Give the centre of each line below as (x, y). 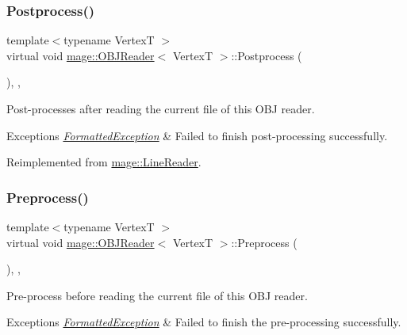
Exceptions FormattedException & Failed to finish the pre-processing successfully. (204, 322)
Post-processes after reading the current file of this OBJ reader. (161, 108)
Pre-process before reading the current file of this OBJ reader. (157, 295)
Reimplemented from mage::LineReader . (104, 162)
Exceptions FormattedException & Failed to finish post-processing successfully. (197, 135)
